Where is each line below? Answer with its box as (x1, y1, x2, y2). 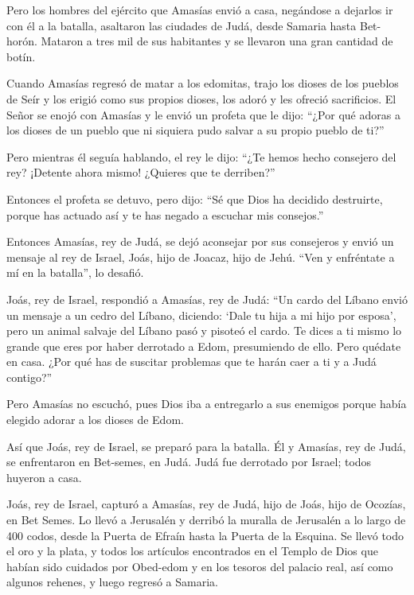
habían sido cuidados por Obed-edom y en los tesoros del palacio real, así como (6, 558, 393, 574)
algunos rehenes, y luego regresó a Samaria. (6, 574, 218, 590)
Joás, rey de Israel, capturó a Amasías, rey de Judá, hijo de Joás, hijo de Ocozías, (6, 496, 406, 512)
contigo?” (6, 368, 53, 385)
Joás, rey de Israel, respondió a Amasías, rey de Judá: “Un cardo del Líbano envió (6, 290, 408, 307)
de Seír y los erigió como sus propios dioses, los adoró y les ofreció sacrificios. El (6, 90, 396, 107)
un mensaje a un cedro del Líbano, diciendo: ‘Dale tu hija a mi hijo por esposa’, (6, 306, 396, 323)
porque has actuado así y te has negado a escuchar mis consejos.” (6, 206, 324, 223)
